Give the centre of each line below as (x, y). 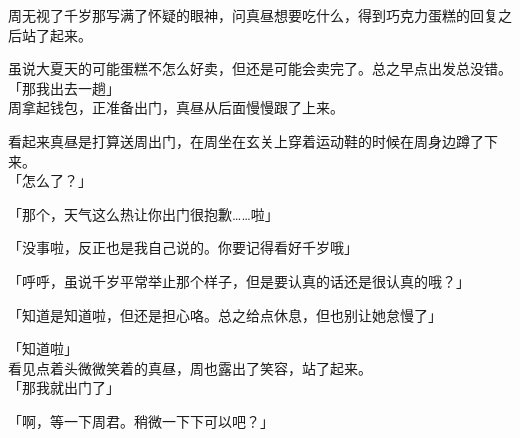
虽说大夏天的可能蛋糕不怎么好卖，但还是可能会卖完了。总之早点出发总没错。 (260, 68)
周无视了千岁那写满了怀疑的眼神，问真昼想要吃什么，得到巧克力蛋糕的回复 (253, 15)
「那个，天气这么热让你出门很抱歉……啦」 (143, 213)
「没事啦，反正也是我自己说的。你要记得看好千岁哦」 (183, 247)
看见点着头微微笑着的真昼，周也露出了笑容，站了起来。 (190, 367)
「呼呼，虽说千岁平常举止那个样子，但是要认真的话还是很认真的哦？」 (239, 280)
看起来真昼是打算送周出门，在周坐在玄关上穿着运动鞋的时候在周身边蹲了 (246, 140)
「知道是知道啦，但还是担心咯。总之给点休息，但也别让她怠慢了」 (225, 314)
